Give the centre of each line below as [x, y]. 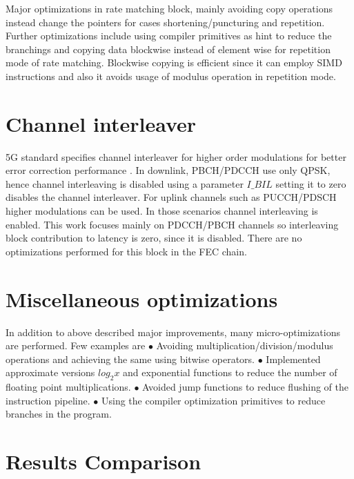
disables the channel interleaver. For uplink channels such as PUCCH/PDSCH [171, 197]
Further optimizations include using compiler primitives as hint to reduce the [169, 36]
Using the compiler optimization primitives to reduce [213, 400]
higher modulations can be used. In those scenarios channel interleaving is [162, 211]
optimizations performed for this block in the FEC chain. [126, 251]
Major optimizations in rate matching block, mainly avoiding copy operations [169, 8]
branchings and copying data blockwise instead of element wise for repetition [168, 49]
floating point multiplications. [68, 387]
